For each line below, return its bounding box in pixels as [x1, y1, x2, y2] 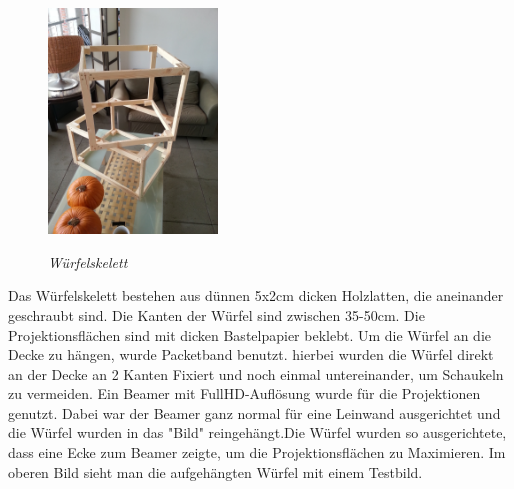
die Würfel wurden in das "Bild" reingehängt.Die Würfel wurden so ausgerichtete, [8, 422, 507, 443]
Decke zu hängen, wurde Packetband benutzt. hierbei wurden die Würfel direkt [8, 344, 494, 365]
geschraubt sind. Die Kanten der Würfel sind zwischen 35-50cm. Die [8, 304, 425, 325]
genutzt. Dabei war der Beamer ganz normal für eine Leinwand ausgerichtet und [8, 402, 501, 423]
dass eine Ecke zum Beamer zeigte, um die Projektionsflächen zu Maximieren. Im [8, 442, 506, 463]
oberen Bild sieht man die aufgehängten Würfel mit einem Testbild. [8, 461, 423, 482]
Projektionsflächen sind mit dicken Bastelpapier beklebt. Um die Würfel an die [8, 324, 491, 345]
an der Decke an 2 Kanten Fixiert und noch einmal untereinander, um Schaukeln [8, 363, 504, 384]
